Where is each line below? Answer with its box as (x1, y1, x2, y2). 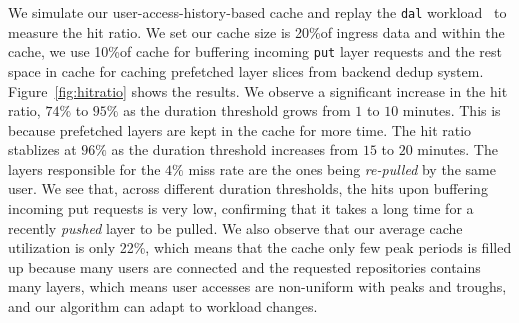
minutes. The (417, 139, 498, 160)
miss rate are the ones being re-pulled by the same (188, 158, 496, 179)
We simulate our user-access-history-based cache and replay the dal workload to (8, 2, 507, 22)
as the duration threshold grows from (123, 100, 351, 121)
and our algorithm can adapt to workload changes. (8, 296, 318, 317)
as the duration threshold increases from (111, 139, 359, 160)
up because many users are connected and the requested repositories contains (8, 256, 481, 277)
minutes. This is (402, 100, 501, 121)
